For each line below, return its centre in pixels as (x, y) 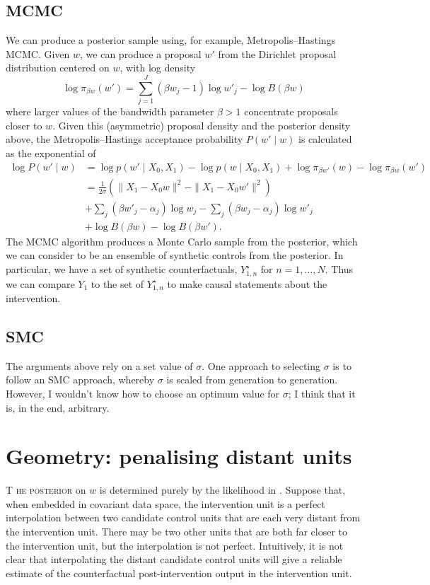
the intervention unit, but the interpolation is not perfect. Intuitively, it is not (175, 545)
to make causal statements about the (247, 283)
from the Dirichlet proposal (277, 53)
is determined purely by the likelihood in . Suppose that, (222, 490)
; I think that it (322, 393)
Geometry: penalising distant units (179, 456)
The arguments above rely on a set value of (99, 365)
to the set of (117, 283)
